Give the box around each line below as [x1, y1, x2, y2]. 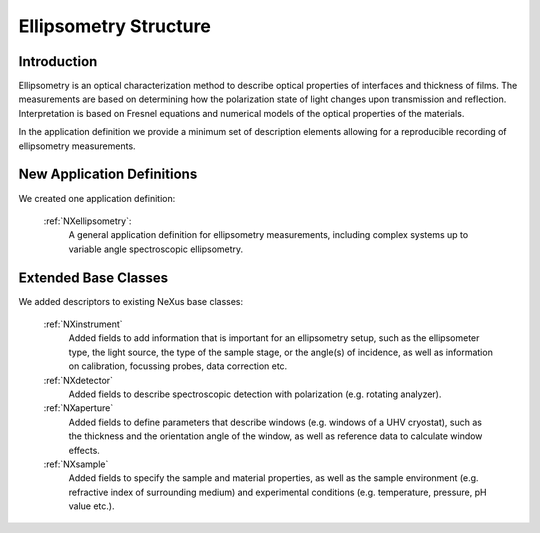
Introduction [18, 53, 98, 70]
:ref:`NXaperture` [43, 402, 114, 414]
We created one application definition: [18, 192, 176, 204]
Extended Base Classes [18, 269, 169, 286]
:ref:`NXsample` [43, 458, 109, 470]
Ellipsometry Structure [18, 15, 212, 37]
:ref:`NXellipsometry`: [43, 215, 132, 227]
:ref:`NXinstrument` [43, 318, 124, 330]
